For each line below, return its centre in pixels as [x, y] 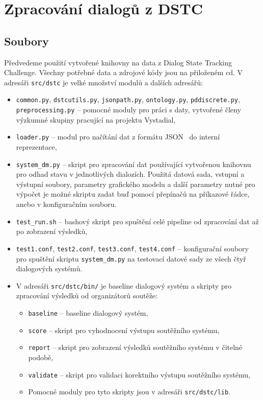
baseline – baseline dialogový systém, [88, 313]
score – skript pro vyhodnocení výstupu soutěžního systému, [124, 330]
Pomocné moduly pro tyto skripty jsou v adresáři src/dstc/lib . [129, 392]
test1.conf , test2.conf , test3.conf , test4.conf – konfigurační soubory [132, 248]
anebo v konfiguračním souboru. [66, 204]
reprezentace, [36, 146]
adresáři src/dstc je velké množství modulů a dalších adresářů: [103, 82]
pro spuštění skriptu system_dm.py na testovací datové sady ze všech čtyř [131, 258]
